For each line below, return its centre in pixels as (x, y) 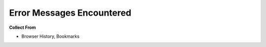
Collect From (23, 27)
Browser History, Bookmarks (50, 36)
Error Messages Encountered (70, 13)
